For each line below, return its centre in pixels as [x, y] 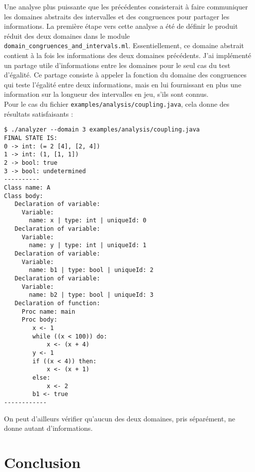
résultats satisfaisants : [39, 113]
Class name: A [27, 187]
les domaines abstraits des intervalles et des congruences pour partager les [117, 16]
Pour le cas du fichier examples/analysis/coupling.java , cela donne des [117, 104]
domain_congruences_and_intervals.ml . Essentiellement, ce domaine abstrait [124, 45]
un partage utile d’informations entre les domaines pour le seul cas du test [117, 65]
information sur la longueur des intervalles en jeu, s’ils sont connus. [106, 94]
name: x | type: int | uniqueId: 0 [88, 221]
